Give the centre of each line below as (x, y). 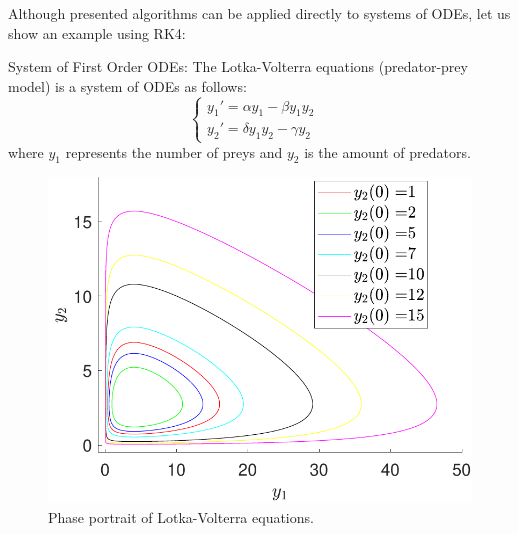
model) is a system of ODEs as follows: (127, 85)
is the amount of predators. (387, 151)
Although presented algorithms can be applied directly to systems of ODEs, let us (259, 13)
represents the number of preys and (174, 151)
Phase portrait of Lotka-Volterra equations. (181, 516)
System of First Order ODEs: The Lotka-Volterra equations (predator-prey (238, 66)
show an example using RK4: (97, 32)
